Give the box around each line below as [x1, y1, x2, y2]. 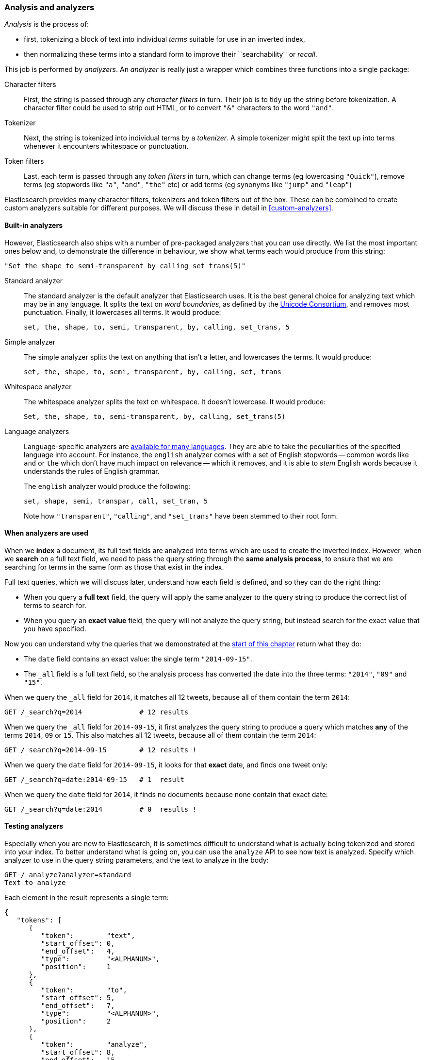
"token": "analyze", [41, 1041, 148, 1049]
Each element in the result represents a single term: [4, 893, 169, 902]
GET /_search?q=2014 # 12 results [4, 708, 189, 716]
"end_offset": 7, [41, 1002, 115, 1010]
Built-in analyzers [4, 221, 63, 229]
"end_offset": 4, [41, 947, 115, 956]
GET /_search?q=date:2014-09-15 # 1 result [4, 775, 184, 783]
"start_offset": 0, [41, 939, 115, 948]
